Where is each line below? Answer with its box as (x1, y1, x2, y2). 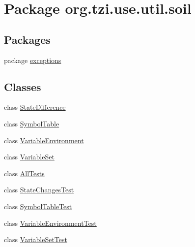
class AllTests (4, 168, 45, 178)
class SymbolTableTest (4, 201, 72, 211)
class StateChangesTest (4, 185, 74, 195)
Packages (4, 31, 51, 47)
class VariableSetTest (4, 234, 67, 245)
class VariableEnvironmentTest (4, 217, 97, 228)
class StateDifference (4, 102, 66, 112)
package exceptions (4, 55, 61, 65)
